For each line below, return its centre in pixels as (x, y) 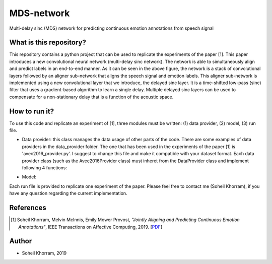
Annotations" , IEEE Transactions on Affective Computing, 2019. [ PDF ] (90, 227)
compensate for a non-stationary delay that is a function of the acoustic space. (91, 97)
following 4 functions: (45, 168)
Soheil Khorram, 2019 (44, 253)
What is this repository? (48, 43)
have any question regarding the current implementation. (69, 193)
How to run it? (32, 111)
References (28, 208)
